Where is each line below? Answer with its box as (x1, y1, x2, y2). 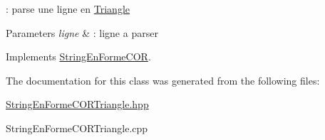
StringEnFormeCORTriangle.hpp (6, 97, 149, 112)
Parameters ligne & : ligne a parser (6, 25, 158, 40)
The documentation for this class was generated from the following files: (6, 72, 320, 87)
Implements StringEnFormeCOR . (6, 49, 151, 64)
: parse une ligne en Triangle (6, 1, 130, 16)
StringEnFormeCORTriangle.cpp (6, 120, 148, 135)
